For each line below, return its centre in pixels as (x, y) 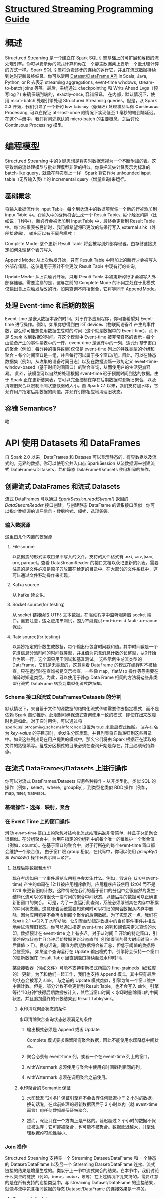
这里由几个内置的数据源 (29, 536)
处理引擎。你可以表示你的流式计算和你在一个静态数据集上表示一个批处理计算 (82, 64)
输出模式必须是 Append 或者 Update (63, 1029)
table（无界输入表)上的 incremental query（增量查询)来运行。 (67, 179)
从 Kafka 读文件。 (30, 595)
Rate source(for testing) (36, 637)
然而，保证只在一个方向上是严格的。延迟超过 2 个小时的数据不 (89, 1120)
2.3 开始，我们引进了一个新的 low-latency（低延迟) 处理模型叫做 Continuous (82, 107)
